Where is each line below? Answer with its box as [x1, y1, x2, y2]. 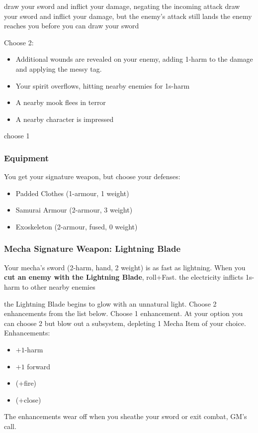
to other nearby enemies [22, 281, 95, 292]
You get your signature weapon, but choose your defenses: [4, 171, 180, 182]
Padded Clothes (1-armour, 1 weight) [15, 188, 129, 198]
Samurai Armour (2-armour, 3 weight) [15, 205, 133, 215]
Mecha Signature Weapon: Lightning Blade [4, 242, 181, 255]
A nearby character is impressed [15, 113, 114, 124]
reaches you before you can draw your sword [4, 20, 139, 31]
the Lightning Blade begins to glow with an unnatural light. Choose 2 [4, 298, 217, 309]
